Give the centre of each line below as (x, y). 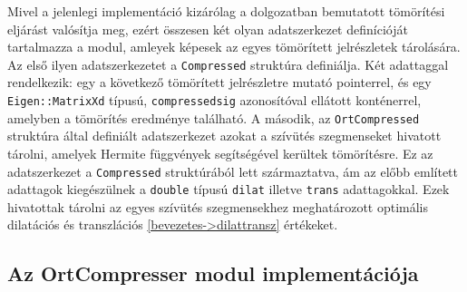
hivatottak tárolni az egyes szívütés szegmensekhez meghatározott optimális (218, 206)
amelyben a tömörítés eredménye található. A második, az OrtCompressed (214, 117)
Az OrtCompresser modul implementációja (213, 273)
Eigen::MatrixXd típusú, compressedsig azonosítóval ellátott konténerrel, (214, 100)
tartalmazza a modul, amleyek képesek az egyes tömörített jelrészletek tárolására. (234, 47)
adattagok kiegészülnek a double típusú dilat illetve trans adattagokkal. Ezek (229, 189)
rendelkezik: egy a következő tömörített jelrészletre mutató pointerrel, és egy (219, 82)
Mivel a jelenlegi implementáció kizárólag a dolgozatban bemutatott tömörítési (226, 11)
